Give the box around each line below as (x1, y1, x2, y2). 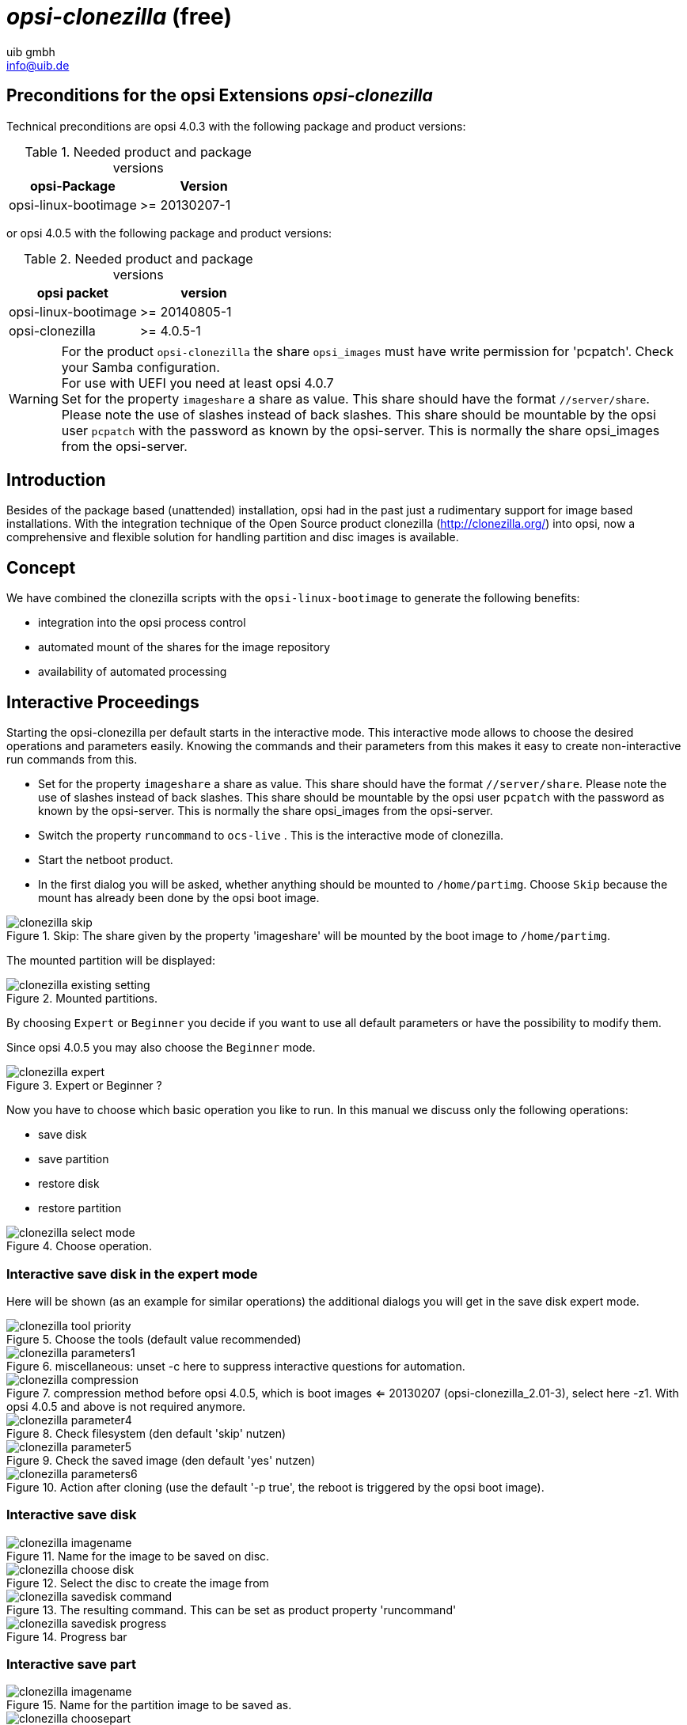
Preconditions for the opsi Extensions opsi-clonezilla (6, 85, 433, 106)
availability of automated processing (38, 665, 227, 679)
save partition (38, 1152, 109, 1166)
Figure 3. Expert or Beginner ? (6, 1079, 162, 1093)
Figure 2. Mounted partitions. (6, 991, 158, 1006)
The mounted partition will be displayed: (6, 953, 215, 968)
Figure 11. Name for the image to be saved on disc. (6, 1549, 270, 1563)
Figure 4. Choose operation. (6, 1239, 152, 1253)
